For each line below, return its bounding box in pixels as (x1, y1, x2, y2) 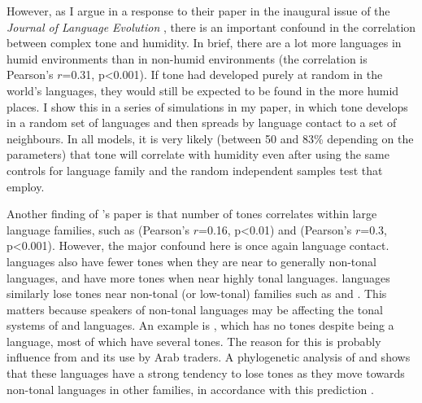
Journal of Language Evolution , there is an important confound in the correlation (7, 18, 416, 35)
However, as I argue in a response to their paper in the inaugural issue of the (7, 2, 390, 19)
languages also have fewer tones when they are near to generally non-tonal (7, 252, 376, 269)
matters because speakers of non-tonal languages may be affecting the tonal (7, 300, 383, 318)
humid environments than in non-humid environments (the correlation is (7, 50, 368, 67)
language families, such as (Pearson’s (7, 221, 189, 238)
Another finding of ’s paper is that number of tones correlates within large (7, 205, 377, 222)
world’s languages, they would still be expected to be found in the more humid (7, 81, 399, 99)
